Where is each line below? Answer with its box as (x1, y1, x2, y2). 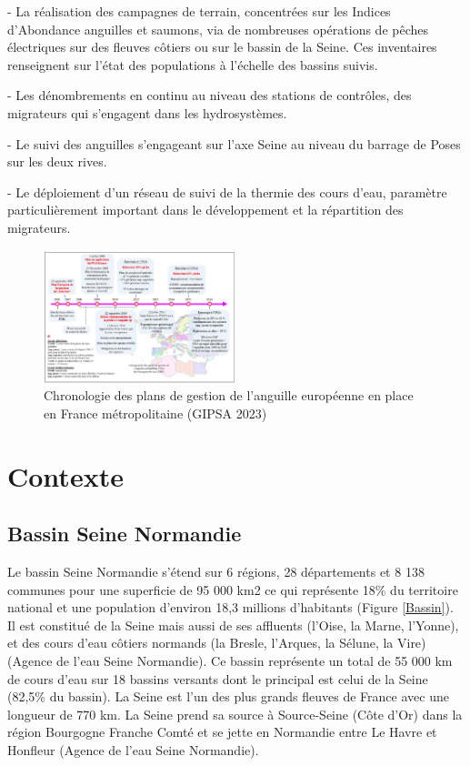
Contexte (7, 457, 124, 494)
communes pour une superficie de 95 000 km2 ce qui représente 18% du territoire (7, 580, 458, 599)
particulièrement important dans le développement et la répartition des (7, 200, 404, 219)
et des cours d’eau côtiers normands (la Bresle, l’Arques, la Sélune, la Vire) (7, 633, 426, 652)
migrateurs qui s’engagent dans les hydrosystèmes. (7, 103, 287, 122)
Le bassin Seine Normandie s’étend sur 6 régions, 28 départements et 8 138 (7, 562, 425, 581)
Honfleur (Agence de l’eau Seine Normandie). (7, 740, 259, 759)
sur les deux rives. (7, 152, 107, 171)
